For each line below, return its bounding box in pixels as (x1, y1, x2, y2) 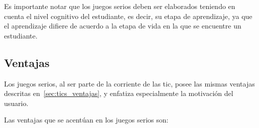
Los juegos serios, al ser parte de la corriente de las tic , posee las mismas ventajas (4, 78, 255, 88)
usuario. (4, 97, 29, 108)
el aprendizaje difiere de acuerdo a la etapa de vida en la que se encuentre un (4, 20, 241, 31)
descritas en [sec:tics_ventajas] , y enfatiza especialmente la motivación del (4, 88, 233, 98)
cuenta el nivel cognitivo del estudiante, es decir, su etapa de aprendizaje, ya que (4, 10, 252, 21)
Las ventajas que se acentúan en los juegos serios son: (4, 114, 169, 125)
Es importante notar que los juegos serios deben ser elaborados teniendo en (4, 1, 235, 11)
